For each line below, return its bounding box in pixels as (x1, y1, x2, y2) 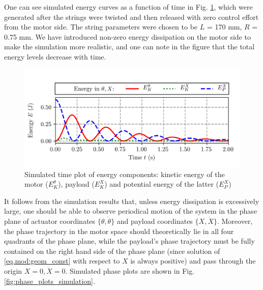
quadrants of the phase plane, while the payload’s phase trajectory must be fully (4, 236, 255, 246)
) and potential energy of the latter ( (104, 179, 219, 189)
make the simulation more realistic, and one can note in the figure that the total (4, 41, 255, 52)
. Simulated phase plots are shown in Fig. (65, 266, 195, 276)
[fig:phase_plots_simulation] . (4, 275, 95, 286)
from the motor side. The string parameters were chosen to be (4, 21, 198, 32)
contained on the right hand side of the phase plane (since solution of (4, 245, 220, 256)
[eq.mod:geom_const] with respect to (4, 255, 120, 266)
